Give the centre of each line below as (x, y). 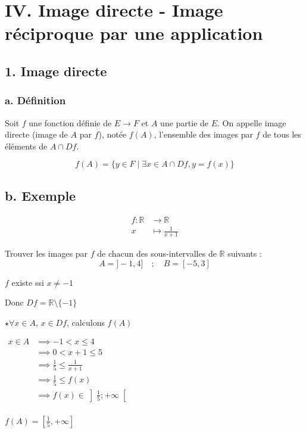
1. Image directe (56, 71)
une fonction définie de (70, 122)
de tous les (282, 134)
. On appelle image (252, 122)
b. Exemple (40, 195)
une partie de (185, 122)
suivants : (245, 253)
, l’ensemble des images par (203, 134)
